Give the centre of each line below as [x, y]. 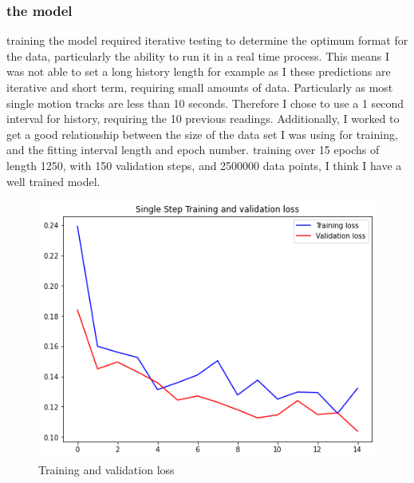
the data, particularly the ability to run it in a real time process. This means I [198, 55]
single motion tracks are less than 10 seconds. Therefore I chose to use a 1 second [205, 103]
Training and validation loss [106, 469]
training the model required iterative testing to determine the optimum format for [207, 40]
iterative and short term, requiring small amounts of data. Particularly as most [200, 87]
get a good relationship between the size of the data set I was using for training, [202, 134]
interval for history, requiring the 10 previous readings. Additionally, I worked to [203, 119]
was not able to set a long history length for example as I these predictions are [199, 71]
